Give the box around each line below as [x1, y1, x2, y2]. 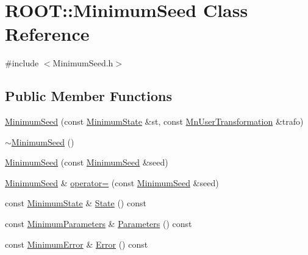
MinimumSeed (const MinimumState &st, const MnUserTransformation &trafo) [5, 115, 304, 128]
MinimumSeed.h [52, 57, 113, 69]
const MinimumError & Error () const [5, 237, 148, 250]
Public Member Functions [5, 86, 172, 105]
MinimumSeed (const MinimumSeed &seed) [5, 156, 168, 169]
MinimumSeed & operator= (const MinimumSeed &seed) [5, 176, 219, 189]
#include [5, 57, 39, 69]
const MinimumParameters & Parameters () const [5, 217, 192, 230]
